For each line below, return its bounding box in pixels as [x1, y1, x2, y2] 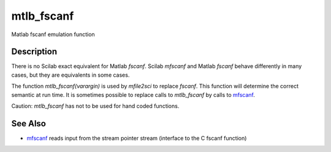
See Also [11, 118, 46, 129]
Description [11, 47, 58, 57]
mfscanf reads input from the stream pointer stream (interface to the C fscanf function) [26, 134, 247, 142]
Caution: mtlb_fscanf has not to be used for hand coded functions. [11, 102, 180, 110]
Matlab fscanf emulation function [11, 31, 95, 38]
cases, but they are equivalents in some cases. [11, 71, 130, 78]
